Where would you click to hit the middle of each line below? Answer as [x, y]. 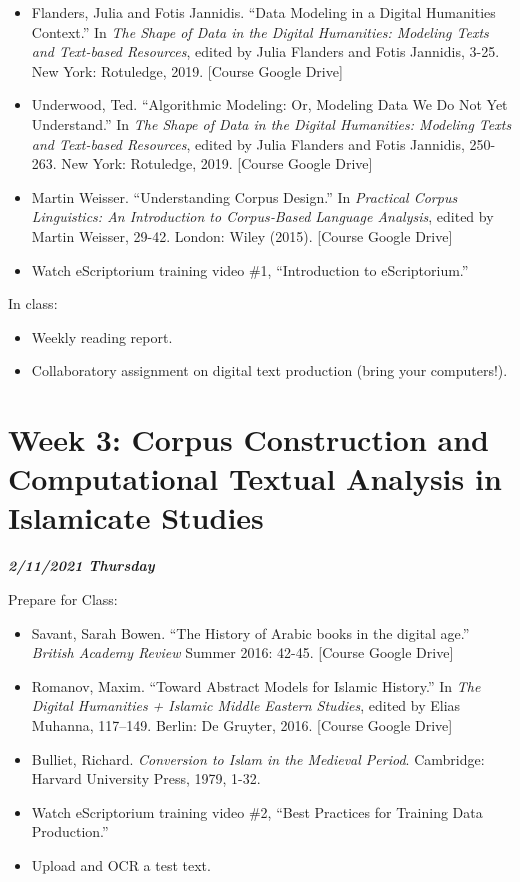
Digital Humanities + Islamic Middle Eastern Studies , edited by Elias [246, 705]
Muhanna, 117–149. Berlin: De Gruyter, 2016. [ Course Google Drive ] [242, 724]
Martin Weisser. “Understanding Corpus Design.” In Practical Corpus [244, 196]
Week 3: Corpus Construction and [249, 439]
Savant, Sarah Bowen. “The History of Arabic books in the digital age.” [250, 632]
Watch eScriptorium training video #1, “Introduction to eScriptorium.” [250, 269]
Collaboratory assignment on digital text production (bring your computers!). [269, 370]
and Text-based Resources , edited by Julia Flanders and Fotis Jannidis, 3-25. [265, 51]
